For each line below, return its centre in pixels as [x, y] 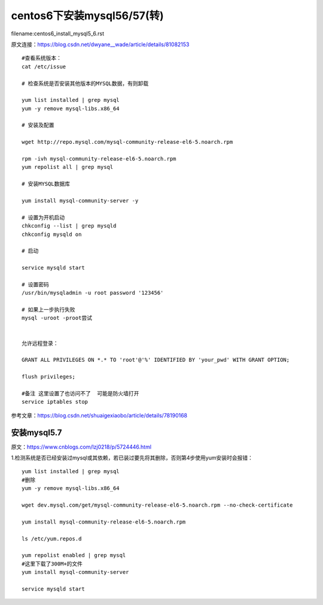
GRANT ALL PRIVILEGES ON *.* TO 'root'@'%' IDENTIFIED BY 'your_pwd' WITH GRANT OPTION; [156, 360]
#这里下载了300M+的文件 [52, 564]
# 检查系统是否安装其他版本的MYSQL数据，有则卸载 [85, 83]
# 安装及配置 [38, 125]
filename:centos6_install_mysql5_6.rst [58, 34]
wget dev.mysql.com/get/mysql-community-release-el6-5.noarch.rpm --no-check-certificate [157, 505]
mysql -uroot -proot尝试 [57, 318]
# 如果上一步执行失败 [48, 310]
